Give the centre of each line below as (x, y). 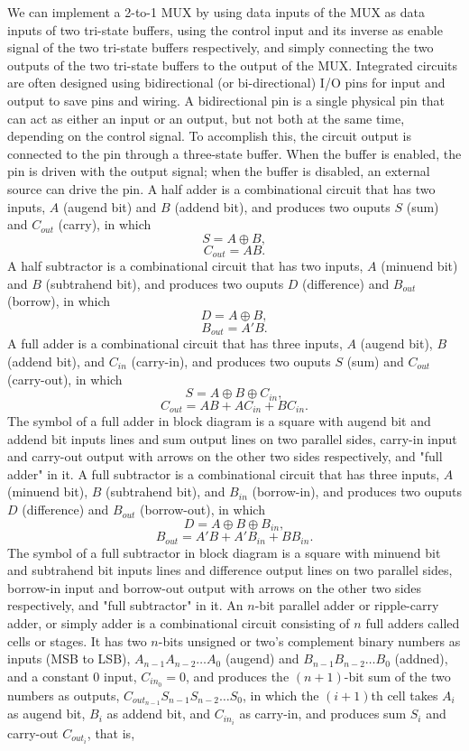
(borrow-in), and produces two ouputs (357, 491)
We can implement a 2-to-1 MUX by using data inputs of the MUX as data (216, 12)
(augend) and (262, 658)
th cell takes (405, 695)
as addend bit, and (159, 714)
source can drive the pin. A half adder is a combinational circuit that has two (221, 188)
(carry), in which (105, 224)
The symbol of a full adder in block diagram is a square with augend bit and (219, 421)
